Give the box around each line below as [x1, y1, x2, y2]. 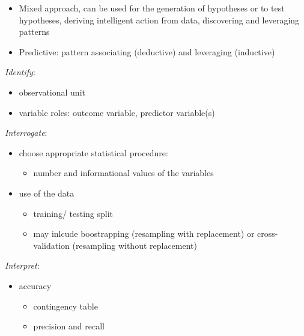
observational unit [19, 85, 85, 98]
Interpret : [5, 259, 40, 272]
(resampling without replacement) [72, 239, 197, 251]
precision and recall [33, 320, 105, 332]
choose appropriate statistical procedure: [19, 146, 168, 159]
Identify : [5, 66, 35, 78]
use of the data [19, 186, 74, 199]
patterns [19, 25, 50, 38]
